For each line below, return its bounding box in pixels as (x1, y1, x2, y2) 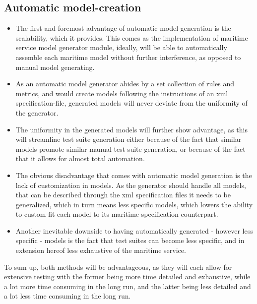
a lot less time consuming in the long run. (4, 291, 131, 301)
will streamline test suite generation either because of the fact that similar (15, 134, 242, 144)
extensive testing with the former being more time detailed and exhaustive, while (4, 271, 251, 282)
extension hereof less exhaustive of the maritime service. (15, 245, 186, 255)
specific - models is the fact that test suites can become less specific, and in (15, 235, 245, 245)
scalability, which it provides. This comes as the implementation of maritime (15, 32, 248, 43)
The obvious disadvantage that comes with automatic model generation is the (15, 170, 252, 180)
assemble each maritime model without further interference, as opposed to (15, 52, 241, 62)
